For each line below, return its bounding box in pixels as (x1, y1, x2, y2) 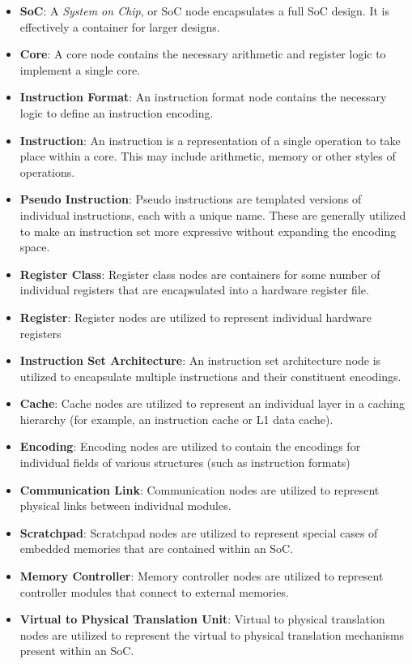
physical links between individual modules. (19, 497, 231, 514)
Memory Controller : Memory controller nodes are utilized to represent (19, 568, 384, 585)
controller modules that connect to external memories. (19, 583, 289, 600)
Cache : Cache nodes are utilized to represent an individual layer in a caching (19, 395, 406, 412)
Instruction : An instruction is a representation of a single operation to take (19, 131, 401, 148)
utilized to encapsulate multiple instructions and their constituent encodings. (19, 367, 401, 384)
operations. (19, 163, 75, 180)
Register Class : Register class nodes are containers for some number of (19, 265, 380, 282)
